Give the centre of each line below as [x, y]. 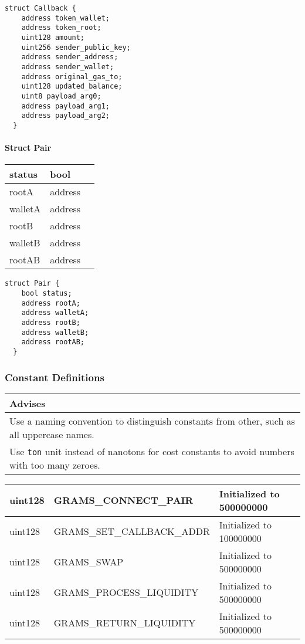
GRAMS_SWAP [89, 562]
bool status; [47, 293]
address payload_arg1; [65, 106]
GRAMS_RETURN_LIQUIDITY [125, 623]
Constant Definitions [55, 377]
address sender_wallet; [68, 67]
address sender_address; [70, 57]
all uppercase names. [52, 434]
